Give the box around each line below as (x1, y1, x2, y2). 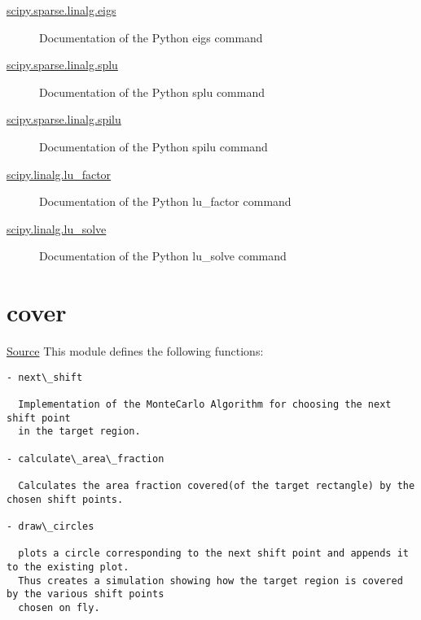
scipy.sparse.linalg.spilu (7, 111, 121, 128)
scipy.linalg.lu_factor (7, 165, 112, 182)
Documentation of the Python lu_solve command (39, 247, 287, 264)
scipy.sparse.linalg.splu (7, 56, 118, 73)
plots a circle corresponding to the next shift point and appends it (18, 548, 409, 560)
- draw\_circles (7, 520, 94, 532)
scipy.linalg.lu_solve (7, 220, 107, 237)
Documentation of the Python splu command (39, 83, 265, 100)
